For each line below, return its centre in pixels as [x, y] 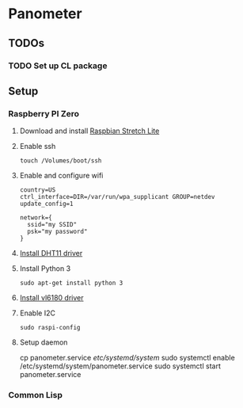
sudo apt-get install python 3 [71, 283]
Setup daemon [44, 342]
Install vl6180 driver [51, 298]
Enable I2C [37, 313]
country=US [38, 190]
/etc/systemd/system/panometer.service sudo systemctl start [120, 366]
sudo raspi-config [50, 328]
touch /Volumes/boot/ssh [61, 161]
